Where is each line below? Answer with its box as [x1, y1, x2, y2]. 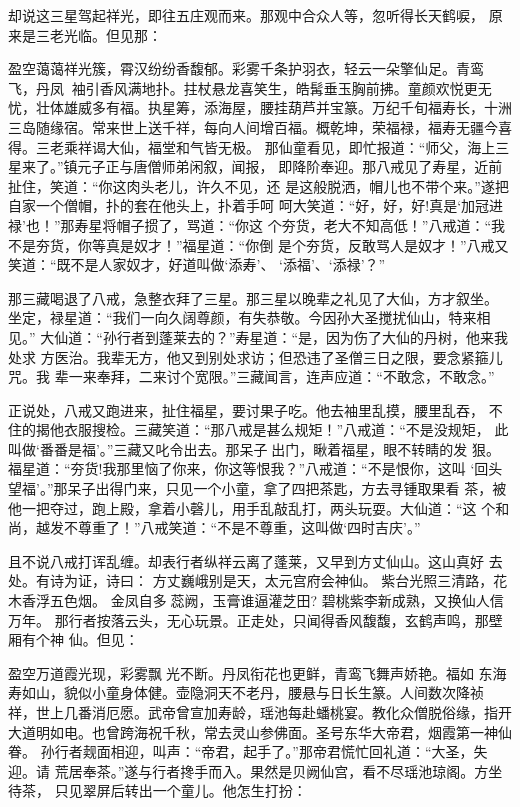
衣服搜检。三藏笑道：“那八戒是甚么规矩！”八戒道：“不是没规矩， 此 [63, 419, 509, 440]
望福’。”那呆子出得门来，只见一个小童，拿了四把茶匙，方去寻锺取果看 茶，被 [8, 478, 507, 499]
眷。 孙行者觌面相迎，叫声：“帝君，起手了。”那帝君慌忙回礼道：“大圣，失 [8, 741, 488, 762]
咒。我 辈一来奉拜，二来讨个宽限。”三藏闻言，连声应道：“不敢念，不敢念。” [8, 366, 495, 387]
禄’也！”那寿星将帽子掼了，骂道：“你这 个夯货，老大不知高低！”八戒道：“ [8, 214, 491, 235]
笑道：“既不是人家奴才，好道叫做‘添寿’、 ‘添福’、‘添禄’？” [8, 254, 386, 275]
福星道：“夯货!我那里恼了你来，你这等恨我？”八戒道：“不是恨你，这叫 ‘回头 [8, 458, 503, 479]
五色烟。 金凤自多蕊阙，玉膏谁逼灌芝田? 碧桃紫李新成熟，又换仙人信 [49, 590, 504, 611]
